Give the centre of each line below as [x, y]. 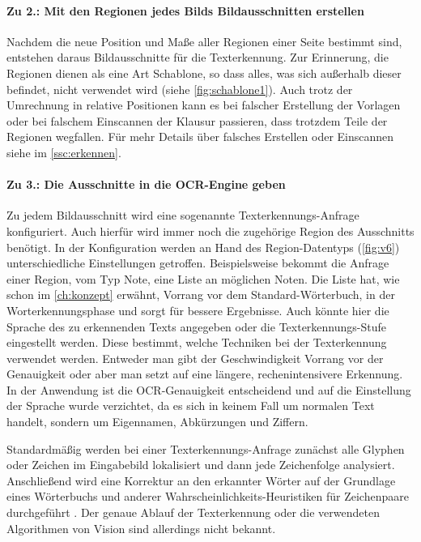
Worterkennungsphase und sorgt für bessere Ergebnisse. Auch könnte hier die [198, 310]
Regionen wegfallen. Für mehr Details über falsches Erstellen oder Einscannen [200, 137]
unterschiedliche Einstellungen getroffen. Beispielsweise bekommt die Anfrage [198, 263]
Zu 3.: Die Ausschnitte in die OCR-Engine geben [146, 184]
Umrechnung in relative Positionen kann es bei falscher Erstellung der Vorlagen [204, 105]
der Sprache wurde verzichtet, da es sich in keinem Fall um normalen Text [191, 405]
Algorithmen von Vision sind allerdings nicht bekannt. [141, 528]
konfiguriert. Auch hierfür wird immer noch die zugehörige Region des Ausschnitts [210, 230]
